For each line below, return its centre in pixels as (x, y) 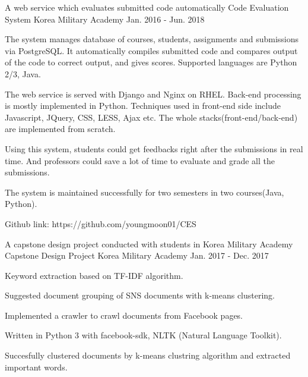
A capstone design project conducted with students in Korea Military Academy (149, 244)
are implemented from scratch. (60, 129)
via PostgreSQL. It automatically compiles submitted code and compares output (151, 50)
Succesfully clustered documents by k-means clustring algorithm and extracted (148, 355)
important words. (36, 367)
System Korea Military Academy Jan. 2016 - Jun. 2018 (105, 19)
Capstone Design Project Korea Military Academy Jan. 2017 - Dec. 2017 (137, 255)
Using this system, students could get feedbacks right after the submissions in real (154, 148)
